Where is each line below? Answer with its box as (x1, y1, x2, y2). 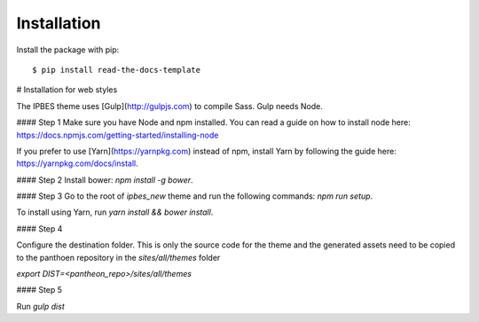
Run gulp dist (16, 301, 66, 311)
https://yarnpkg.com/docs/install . (16, 158, 138, 169)
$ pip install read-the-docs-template (32, 65, 201, 75)
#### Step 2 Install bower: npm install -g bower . (16, 174, 194, 185)
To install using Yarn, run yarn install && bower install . (16, 207, 214, 217)
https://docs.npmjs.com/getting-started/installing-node (16, 130, 219, 140)
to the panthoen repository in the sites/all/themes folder (16, 252, 221, 263)
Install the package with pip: (16, 44, 120, 55)
